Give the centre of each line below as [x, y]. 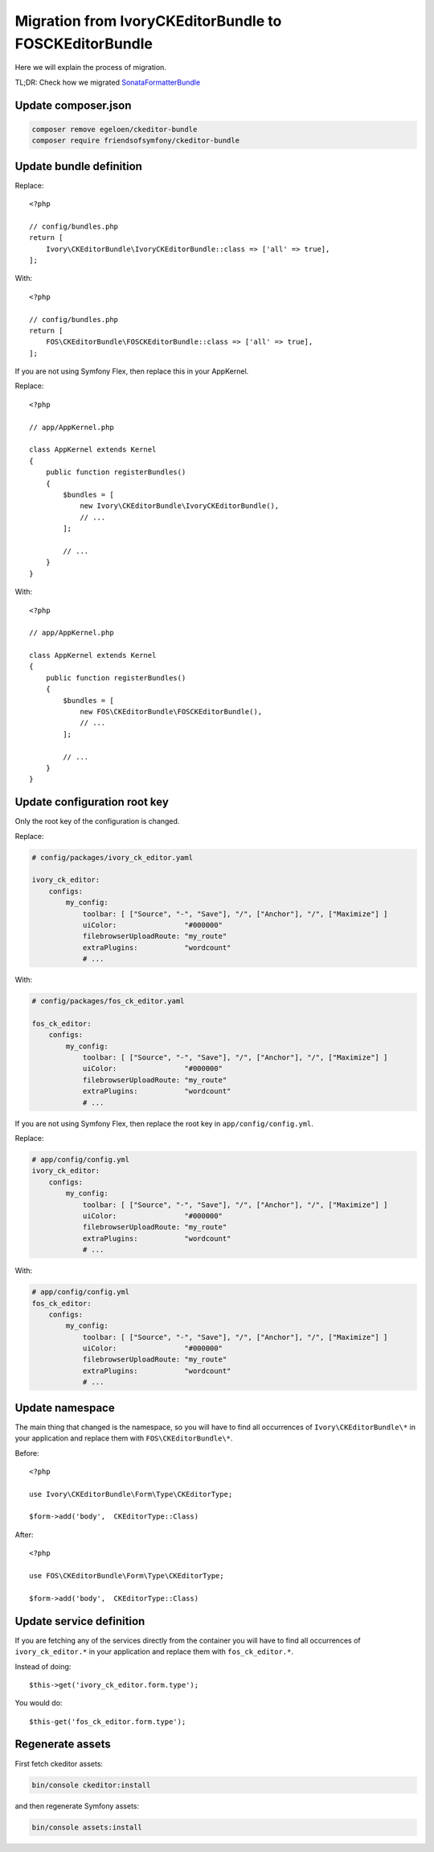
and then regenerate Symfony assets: [77, 1806]
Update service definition [80, 1621]
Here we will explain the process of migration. [90, 68]
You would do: [39, 1703]
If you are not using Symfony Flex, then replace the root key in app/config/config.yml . [164, 1123]
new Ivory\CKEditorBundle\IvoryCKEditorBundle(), [180, 506]
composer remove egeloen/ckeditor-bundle [115, 129]
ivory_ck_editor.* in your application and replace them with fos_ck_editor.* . [154, 1652]
